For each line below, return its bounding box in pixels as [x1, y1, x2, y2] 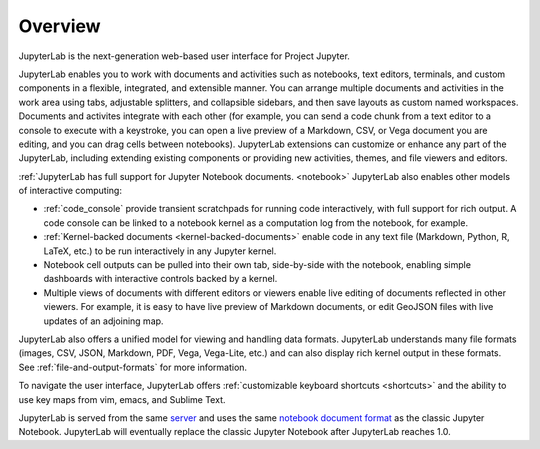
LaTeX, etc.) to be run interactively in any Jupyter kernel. [43, 245, 277, 257]
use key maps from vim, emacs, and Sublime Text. [18, 393, 226, 405]
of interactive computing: [18, 185, 122, 197]
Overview [18, 15, 101, 37]
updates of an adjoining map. [43, 315, 164, 327]
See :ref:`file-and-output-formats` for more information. [18, 361, 248, 373]
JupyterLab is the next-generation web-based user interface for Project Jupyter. [18, 50, 350, 62]
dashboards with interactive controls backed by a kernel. [43, 273, 278, 285]
